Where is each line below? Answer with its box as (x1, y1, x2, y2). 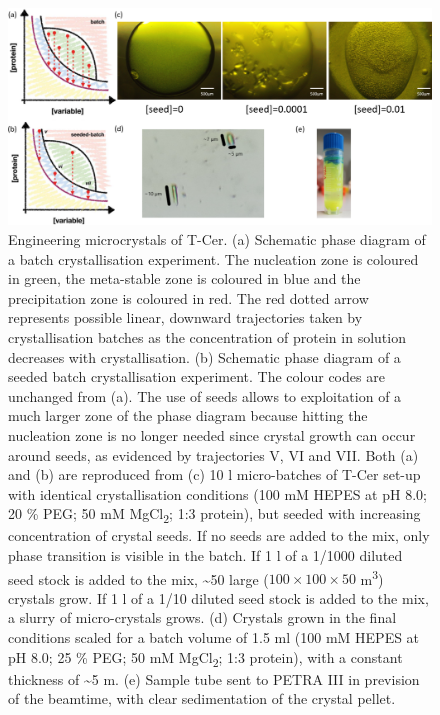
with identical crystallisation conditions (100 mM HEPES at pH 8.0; (8, 483, 427, 504)
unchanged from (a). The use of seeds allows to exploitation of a (8, 385, 402, 406)
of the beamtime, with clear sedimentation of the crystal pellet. (8, 688, 396, 709)
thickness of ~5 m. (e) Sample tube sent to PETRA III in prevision (8, 668, 420, 689)
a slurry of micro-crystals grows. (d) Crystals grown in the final (8, 607, 397, 628)
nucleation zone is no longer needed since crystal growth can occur (8, 424, 416, 445)
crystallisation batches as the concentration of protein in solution (8, 326, 406, 347)
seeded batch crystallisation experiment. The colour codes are (8, 366, 385, 387)
